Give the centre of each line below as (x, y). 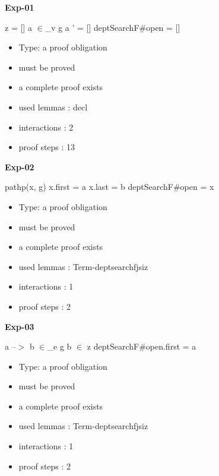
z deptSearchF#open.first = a (142, 346)
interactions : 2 (46, 127)
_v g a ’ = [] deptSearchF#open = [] (112, 27)
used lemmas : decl (53, 107)
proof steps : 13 (47, 147)
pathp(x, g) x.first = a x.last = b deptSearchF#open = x (109, 187)
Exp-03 (20, 326)
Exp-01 (20, 7)
